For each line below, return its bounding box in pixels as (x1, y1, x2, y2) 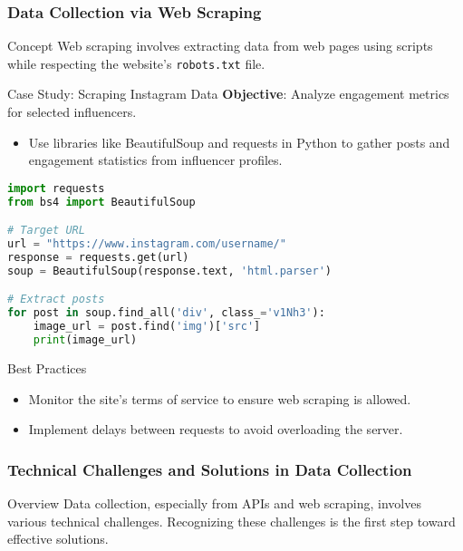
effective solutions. (7, 529, 109, 548)
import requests (7, 181, 105, 195)
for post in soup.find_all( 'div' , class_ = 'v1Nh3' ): (7, 306, 325, 320)
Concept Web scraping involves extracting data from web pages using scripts (7, 36, 433, 55)
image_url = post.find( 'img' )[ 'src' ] (33, 320, 261, 333)
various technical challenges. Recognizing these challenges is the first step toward (7, 511, 456, 530)
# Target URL (7, 224, 85, 237)
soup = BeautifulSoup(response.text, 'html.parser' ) (7, 264, 332, 277)
